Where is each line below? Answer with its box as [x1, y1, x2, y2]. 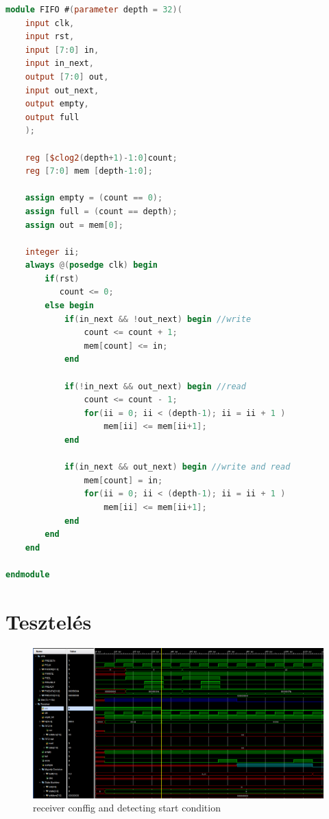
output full [25, 112, 80, 122]
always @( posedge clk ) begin [25, 260, 158, 270]
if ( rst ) [45, 273, 80, 284]
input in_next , [25, 58, 94, 69]
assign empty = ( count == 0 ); [25, 193, 163, 203]
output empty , [25, 99, 89, 109]
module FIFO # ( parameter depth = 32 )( [5, 5, 182, 14]
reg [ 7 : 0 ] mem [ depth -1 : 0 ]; [25, 166, 153, 176]
